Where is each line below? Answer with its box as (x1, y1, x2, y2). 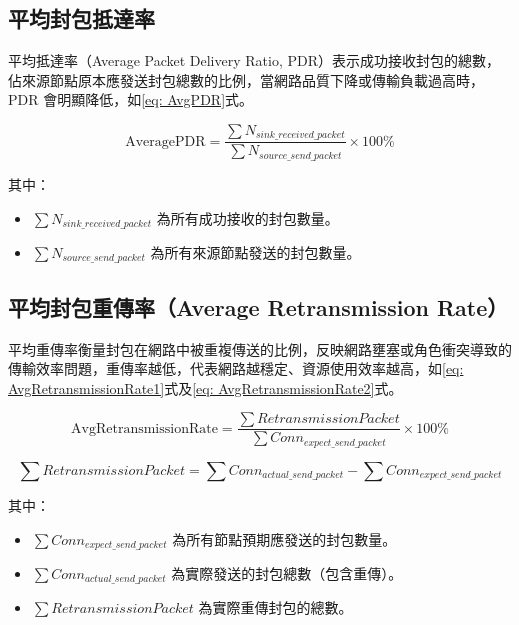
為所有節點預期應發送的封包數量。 (172, 528, 397, 549)
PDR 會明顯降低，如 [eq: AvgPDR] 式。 (8, 89, 254, 110)
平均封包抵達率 (8, 3, 155, 34)
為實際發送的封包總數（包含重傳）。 (171, 562, 403, 583)
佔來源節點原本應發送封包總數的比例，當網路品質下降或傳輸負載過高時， (8, 69, 484, 90)
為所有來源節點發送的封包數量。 (150, 241, 361, 262)
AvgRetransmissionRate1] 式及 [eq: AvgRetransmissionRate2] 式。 (8, 377, 403, 398)
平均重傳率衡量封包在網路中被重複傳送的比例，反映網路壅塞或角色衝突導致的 (8, 338, 512, 359)
